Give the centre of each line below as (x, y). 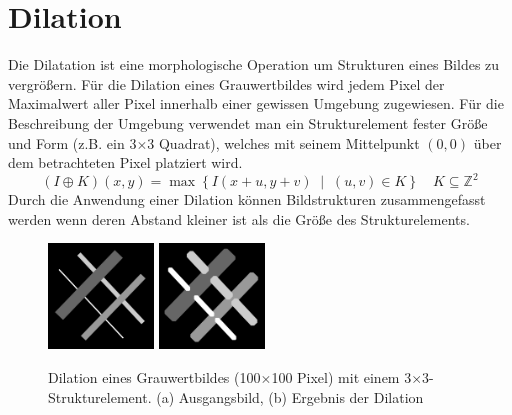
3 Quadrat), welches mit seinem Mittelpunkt (283, 142)
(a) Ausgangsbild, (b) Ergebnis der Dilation (290, 396)
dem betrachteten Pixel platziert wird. (125, 162)
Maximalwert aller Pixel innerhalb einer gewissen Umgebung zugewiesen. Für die (256, 103)
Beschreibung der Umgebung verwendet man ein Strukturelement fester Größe (248, 122)
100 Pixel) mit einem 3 (341, 376)
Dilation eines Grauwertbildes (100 (154, 376)
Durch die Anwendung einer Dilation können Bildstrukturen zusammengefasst (247, 199)
